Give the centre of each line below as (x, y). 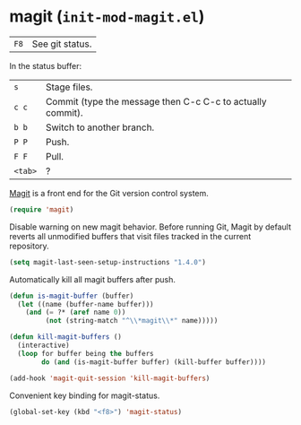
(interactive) (43, 346)
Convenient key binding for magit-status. (85, 395)
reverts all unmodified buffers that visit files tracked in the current (130, 236)
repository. (29, 246)
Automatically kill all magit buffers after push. (93, 279)
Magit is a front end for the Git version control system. (109, 193)
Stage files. (69, 87)
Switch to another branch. (100, 127)
